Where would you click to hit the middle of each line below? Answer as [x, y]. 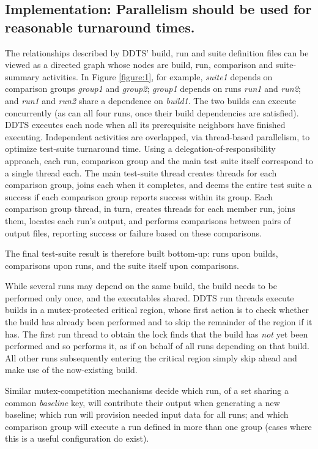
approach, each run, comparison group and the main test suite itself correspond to [159, 160]
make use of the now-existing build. [71, 370]
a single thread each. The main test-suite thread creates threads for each [141, 172]
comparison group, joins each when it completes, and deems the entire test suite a [158, 185]
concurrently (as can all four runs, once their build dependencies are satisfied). [152, 112]
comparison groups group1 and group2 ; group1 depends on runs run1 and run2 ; [153, 89]
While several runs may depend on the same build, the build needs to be [141, 286]
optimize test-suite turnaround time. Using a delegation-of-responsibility [140, 149]
